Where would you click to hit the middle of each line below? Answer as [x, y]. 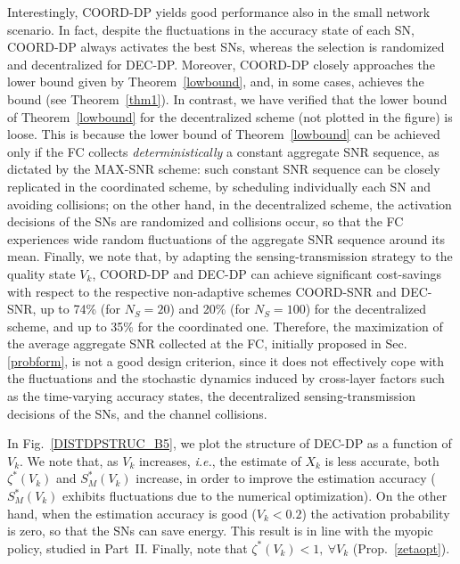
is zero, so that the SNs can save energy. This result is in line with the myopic [220, 531]
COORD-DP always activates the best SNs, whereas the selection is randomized [226, 47]
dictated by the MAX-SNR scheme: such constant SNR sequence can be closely [224, 169]
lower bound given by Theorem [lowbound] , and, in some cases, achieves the [216, 82]
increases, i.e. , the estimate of [220, 460]
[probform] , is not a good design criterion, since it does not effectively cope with [226, 360]
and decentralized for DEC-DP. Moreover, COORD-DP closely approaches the [221, 64]
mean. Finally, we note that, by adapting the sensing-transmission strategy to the [230, 256]
